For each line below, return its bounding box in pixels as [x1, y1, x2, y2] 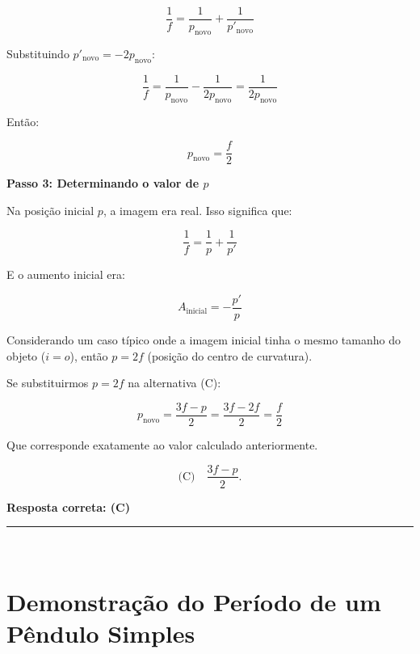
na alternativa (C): [128, 374, 221, 391]
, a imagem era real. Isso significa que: [103, 201, 292, 218]
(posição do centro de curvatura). [147, 347, 313, 364]
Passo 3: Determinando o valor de [6, 175, 199, 192]
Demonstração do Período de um [6, 584, 381, 618]
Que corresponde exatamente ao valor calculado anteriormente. [6, 436, 318, 453]
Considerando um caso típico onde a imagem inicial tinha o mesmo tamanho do [6, 331, 401, 348]
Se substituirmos [6, 374, 89, 391]
